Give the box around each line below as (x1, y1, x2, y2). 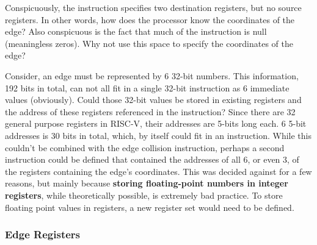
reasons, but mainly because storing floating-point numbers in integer (5, 177, 288, 190)
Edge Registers (5, 227, 81, 242)
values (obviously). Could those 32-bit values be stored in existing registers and (5, 93, 302, 106)
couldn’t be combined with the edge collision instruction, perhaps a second (5, 141, 285, 154)
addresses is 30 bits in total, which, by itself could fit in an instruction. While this (5, 129, 312, 141)
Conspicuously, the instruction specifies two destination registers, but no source (5, 1, 302, 13)
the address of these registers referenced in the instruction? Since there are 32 (5, 105, 296, 118)
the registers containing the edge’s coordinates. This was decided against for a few (5, 165, 312, 177)
